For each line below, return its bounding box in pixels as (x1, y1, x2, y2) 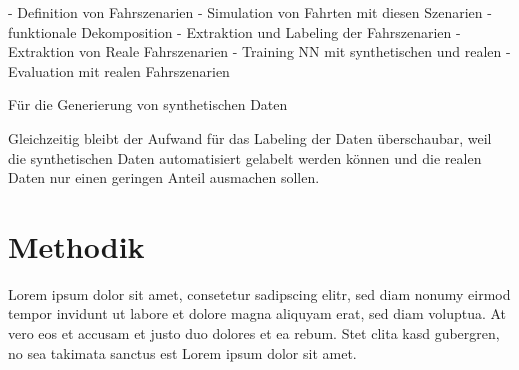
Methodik (8, 225, 145, 266)
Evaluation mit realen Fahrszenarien (8, 60, 230, 81)
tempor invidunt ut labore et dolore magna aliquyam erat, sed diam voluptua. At (8, 303, 507, 324)
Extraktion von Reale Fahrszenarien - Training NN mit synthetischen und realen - (8, 41, 511, 62)
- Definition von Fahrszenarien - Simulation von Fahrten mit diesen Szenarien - (8, 2, 492, 22)
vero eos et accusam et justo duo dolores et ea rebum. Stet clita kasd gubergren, (8, 323, 500, 344)
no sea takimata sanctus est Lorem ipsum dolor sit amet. (8, 342, 357, 363)
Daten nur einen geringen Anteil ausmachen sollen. (8, 167, 320, 188)
